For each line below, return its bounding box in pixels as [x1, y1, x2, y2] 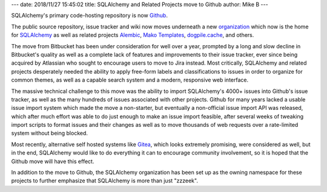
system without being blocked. [11, 130, 88, 137]
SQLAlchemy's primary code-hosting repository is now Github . [11, 12, 168, 19]
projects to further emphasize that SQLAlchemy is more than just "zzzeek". [11, 177, 198, 184]
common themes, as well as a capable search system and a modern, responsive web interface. [11, 76, 248, 84]
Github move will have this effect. [11, 158, 94, 165]
